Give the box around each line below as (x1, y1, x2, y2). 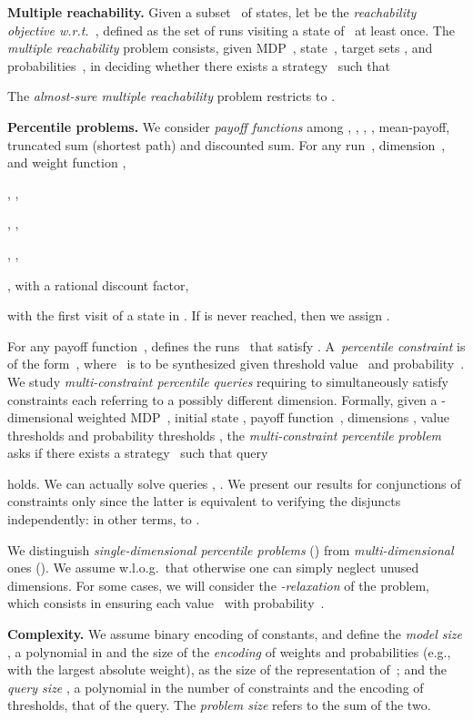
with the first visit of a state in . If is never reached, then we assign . (7, 306, 390, 325)
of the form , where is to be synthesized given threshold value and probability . (7, 354, 465, 373)
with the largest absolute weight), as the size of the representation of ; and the (7, 660, 448, 679)
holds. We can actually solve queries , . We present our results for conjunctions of (7, 473, 461, 492)
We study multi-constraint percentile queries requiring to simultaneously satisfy (7, 371, 448, 390)
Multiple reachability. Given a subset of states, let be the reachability (7, 3, 417, 21)
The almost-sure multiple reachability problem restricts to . (7, 86, 336, 106)
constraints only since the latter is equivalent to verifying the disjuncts (7, 492, 401, 511)
